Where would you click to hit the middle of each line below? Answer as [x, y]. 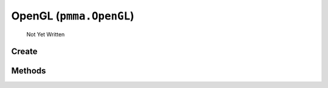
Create [24, 52]
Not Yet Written [46, 34]
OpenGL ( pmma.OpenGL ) [73, 16]
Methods [29, 71]
